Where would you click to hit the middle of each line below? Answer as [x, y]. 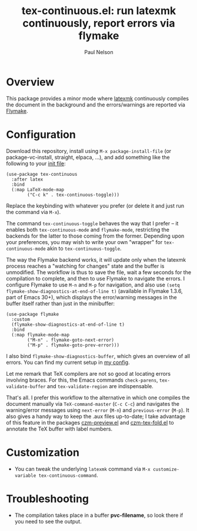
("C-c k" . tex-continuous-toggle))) [73, 195]
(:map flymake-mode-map [40, 335]
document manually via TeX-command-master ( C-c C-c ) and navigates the [93, 403]
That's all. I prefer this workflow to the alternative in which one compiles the [98, 398]
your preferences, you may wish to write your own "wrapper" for [84, 242]
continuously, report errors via [99, 23]
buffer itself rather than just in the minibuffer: [60, 303]
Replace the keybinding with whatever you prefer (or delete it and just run [95, 206]
